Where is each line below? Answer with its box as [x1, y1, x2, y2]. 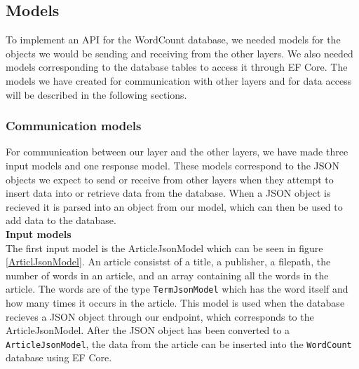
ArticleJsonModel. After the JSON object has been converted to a [6, 323, 290, 337]
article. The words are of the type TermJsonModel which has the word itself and [6, 281, 348, 296]
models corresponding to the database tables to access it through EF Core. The [6, 60, 348, 74]
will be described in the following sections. [6, 87, 187, 102]
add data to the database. [6, 213, 116, 228]
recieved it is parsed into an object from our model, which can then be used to [6, 199, 343, 214]
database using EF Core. [6, 350, 112, 365]
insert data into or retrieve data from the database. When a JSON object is [6, 186, 331, 200]
